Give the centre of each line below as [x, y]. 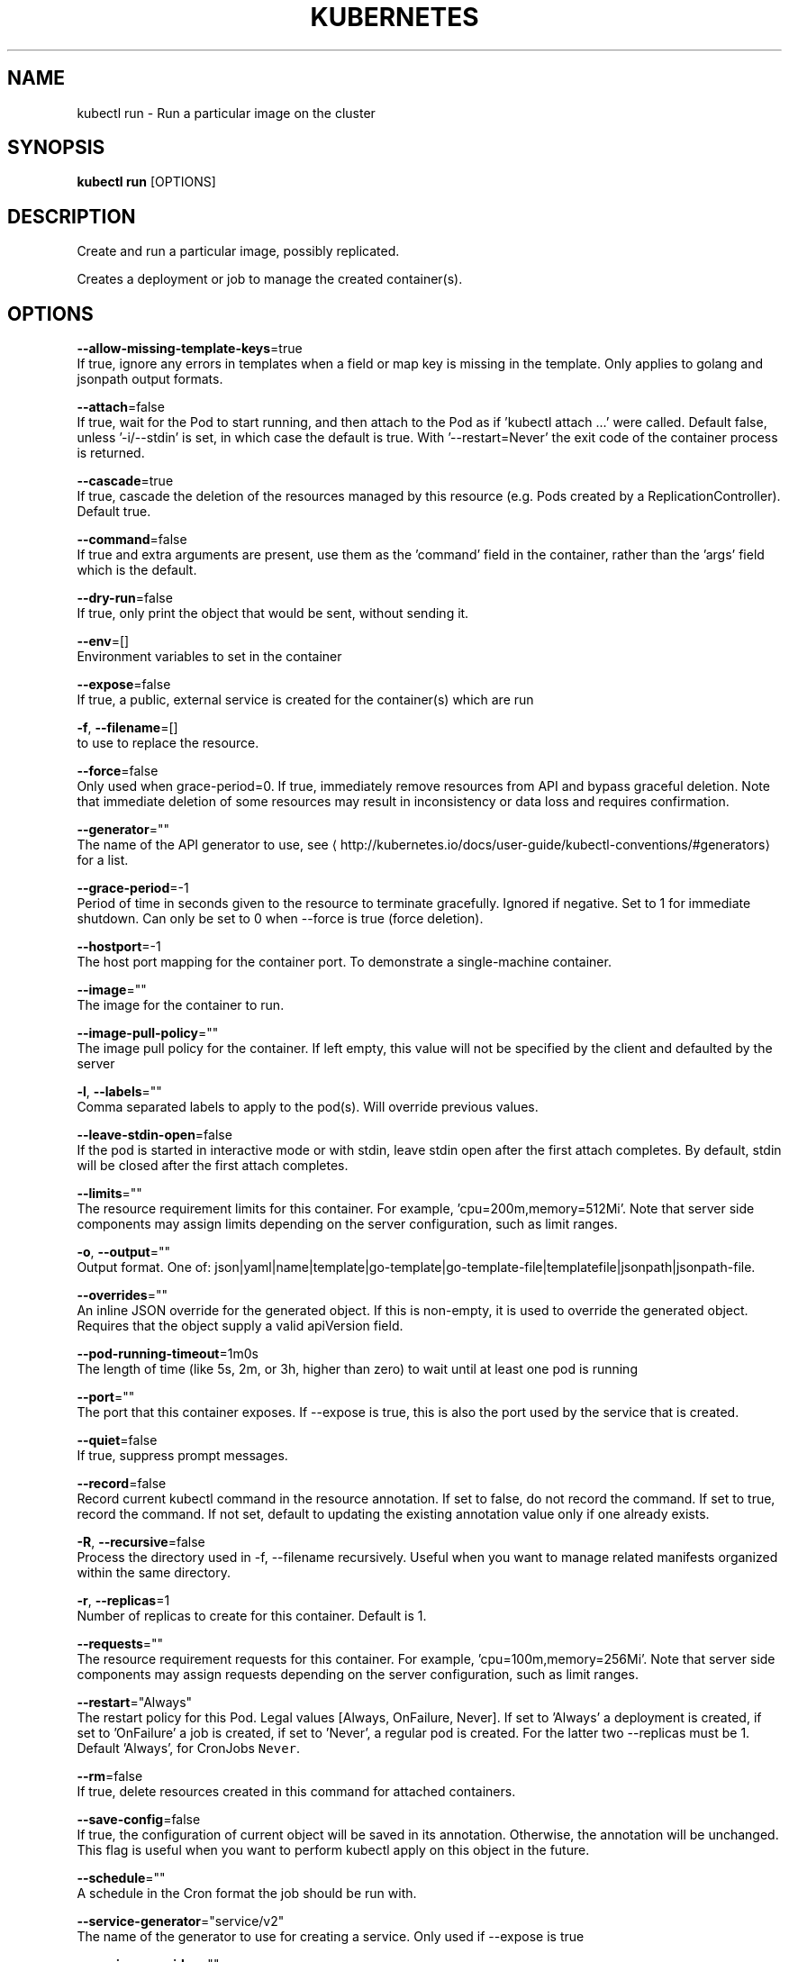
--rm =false [110, 1776]
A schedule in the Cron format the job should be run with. [247, 1894]
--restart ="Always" [135, 1703]
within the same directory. [154, 1573]
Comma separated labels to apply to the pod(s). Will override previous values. [308, 1107]
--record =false [122, 1484]
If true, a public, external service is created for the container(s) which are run [305, 700]
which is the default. [137, 570]
